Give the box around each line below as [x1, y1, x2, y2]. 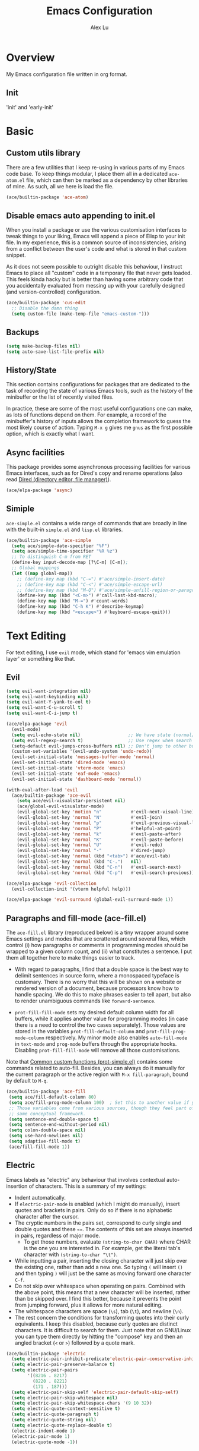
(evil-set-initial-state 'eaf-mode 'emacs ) [11, 771, 120, 777]
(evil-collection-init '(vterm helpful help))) [11, 886, 131, 892]
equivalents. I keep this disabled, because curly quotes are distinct [14, 1320, 178, 1327]
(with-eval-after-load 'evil [6, 787, 78, 793]
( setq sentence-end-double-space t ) [8, 1116, 99, 1122]
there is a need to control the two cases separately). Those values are [14, 1021, 185, 1029]
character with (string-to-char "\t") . [23, 1251, 118, 1258]
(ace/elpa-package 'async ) [6, 487, 73, 493]
